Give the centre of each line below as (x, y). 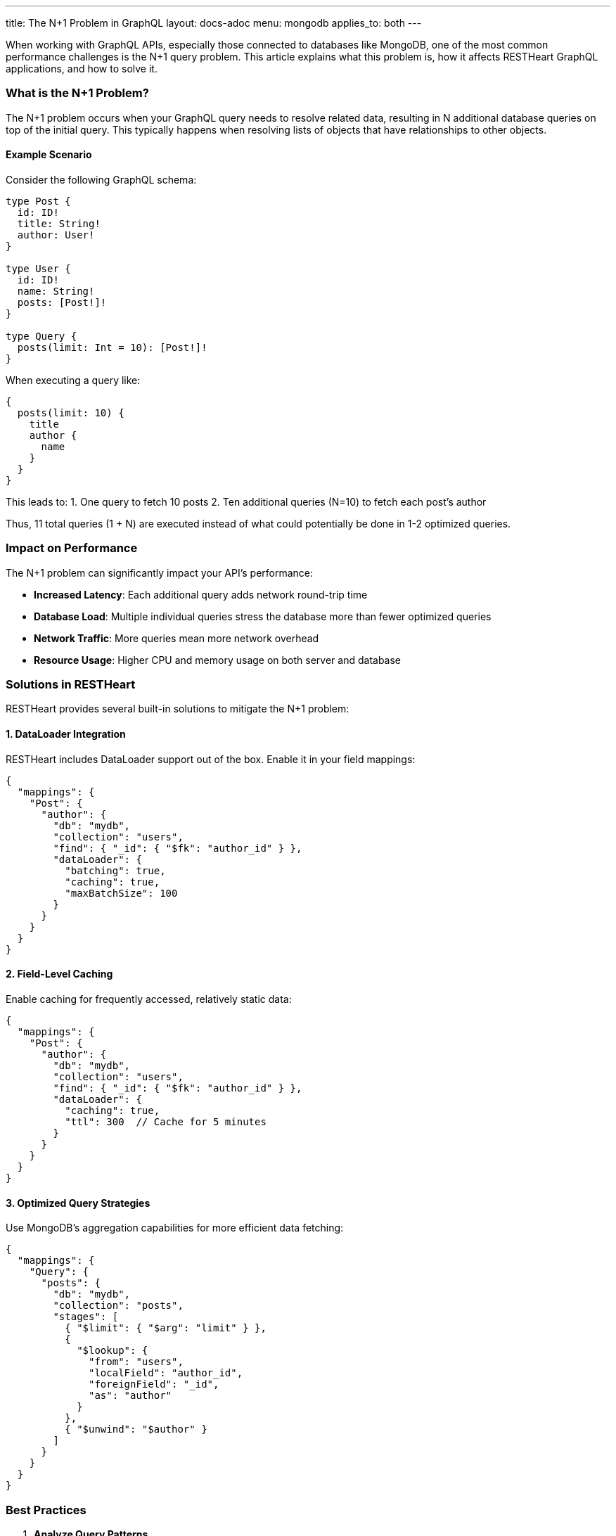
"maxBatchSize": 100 (121, 893)
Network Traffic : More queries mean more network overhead (177, 638)
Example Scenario (49, 155)
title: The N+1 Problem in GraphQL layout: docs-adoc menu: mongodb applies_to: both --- (214, 23)
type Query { (41, 336)
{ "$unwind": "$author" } (136, 1429)
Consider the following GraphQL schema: (101, 179)
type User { (38, 268)
